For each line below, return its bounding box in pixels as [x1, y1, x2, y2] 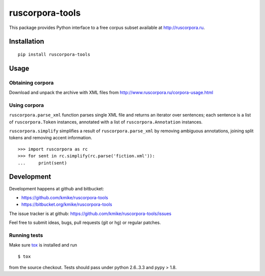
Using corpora [9, 101, 44, 108]
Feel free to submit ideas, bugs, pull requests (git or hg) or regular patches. [9, 219, 161, 226]
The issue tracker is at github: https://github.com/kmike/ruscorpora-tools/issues [9, 211, 172, 216]
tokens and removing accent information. [9, 135, 93, 141]
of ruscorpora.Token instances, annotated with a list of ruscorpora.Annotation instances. [9, 119, 203, 125]
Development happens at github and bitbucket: [9, 185, 104, 191]
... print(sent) [18, 160, 67, 166]
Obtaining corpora [9, 79, 54, 86]
